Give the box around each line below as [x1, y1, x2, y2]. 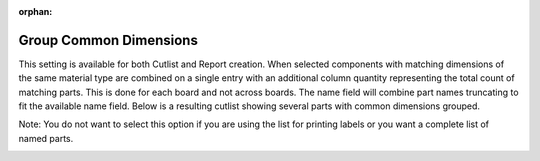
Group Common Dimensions [18, 31, 199, 49]
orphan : [18, 6, 53, 17]
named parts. [18, 132, 74, 144]
